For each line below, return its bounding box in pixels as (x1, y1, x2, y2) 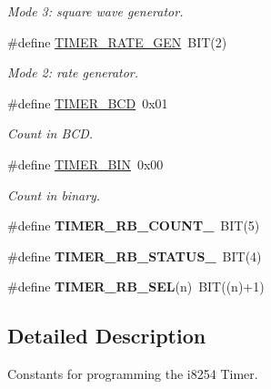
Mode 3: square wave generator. (7, 2, 184, 20)
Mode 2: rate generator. (7, 63, 139, 82)
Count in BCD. (7, 124, 94, 143)
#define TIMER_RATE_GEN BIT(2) (7, 32, 227, 51)
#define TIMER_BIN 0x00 (7, 154, 164, 173)
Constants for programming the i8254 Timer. (7, 364, 258, 384)
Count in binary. (7, 185, 101, 204)
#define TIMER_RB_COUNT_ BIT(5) (7, 216, 260, 235)
